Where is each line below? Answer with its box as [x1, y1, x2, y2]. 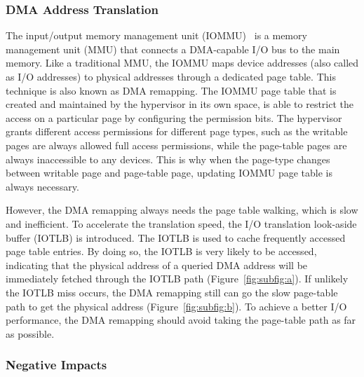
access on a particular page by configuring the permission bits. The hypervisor [6, 110, 342, 125]
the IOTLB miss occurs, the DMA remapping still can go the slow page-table [6, 285, 338, 299]
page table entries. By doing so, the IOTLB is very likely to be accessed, [6, 244, 317, 259]
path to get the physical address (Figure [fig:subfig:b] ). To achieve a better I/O [6, 299, 347, 313]
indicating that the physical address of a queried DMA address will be [6, 257, 308, 272]
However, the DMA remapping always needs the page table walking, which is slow [6, 203, 358, 217]
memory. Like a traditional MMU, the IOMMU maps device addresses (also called [6, 55, 359, 70]
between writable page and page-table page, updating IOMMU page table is [6, 165, 333, 180]
